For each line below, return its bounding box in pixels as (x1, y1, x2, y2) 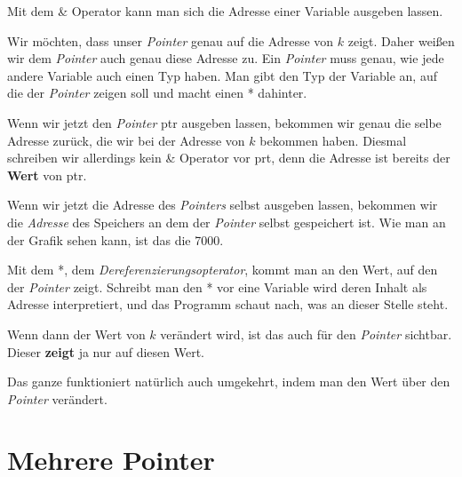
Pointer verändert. (7, 389, 108, 408)
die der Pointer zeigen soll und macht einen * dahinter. (7, 83, 307, 102)
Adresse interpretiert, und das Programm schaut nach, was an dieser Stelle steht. (7, 295, 449, 314)
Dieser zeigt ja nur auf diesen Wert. (7, 342, 205, 361)
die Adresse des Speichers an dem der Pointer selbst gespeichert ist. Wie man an (7, 212, 446, 231)
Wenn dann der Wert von (7, 324, 146, 343)
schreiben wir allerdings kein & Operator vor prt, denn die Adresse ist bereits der (7, 148, 450, 167)
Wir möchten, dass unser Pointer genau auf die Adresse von (7, 31, 334, 50)
